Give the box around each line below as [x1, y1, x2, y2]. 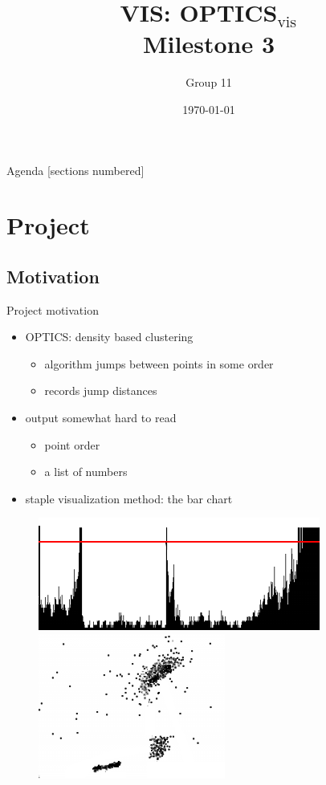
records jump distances [44, 382, 157, 399]
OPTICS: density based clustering [25, 328, 194, 345]
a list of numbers [44, 463, 128, 480]
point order [44, 436, 100, 453]
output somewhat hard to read [25, 409, 177, 426]
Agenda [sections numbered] [6, 161, 145, 178]
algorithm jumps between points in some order [44, 355, 274, 372]
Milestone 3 [143, 27, 275, 60]
